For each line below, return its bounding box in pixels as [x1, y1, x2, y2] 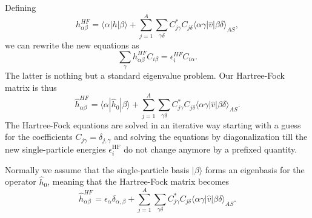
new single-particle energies [5, 142, 106, 155]
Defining [5, 1, 36, 13]
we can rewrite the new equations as [5, 38, 139, 51]
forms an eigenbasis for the [205, 163, 305, 176]
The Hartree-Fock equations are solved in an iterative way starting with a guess [5, 118, 301, 131]
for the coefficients [5, 130, 73, 143]
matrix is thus [5, 81, 57, 93]
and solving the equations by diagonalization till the [114, 130, 308, 143]
